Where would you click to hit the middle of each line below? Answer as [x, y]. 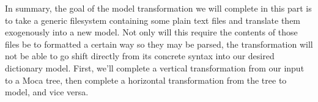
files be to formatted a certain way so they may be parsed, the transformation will [159, 44]
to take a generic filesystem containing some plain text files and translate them [153, 20]
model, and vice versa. [47, 92]
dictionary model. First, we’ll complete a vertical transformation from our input [155, 67]
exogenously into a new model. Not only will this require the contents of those [151, 32]
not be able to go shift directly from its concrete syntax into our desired [140, 56]
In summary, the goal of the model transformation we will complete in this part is [158, 8]
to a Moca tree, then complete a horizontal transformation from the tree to [146, 80]
